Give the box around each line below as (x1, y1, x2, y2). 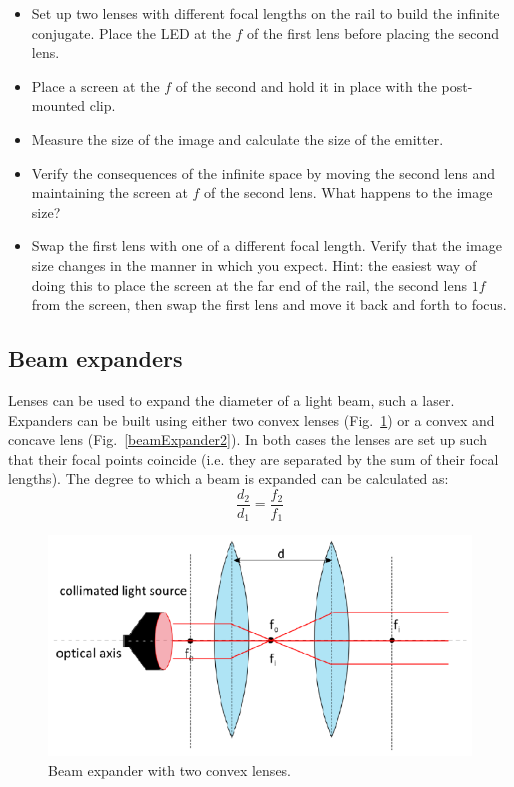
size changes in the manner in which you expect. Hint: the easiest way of (31, 254, 477, 275)
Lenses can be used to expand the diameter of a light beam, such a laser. (8, 389, 455, 410)
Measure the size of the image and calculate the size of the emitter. (31, 128, 444, 149)
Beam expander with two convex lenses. (48, 759, 292, 780)
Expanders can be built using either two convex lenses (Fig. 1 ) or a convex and (8, 409, 495, 430)
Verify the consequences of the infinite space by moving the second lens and (31, 162, 495, 183)
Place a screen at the (31, 75, 160, 96)
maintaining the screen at (31, 182, 188, 203)
